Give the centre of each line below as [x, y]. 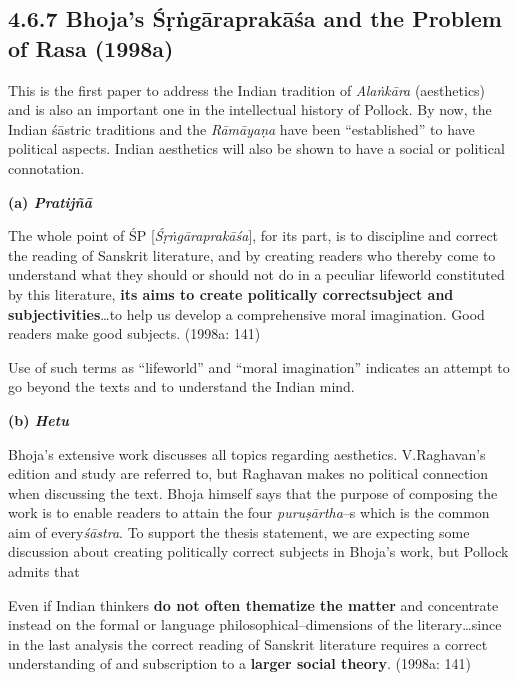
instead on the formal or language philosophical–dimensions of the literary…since [255, 624]
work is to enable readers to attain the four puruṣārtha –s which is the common [249, 512]
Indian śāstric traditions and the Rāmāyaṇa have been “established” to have [241, 128]
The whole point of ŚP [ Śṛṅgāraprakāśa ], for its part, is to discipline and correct [253, 235]
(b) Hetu [38, 419]
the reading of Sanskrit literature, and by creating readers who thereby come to [252, 254]
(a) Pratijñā [50, 201]
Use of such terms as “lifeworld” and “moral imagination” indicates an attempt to [259, 366]
